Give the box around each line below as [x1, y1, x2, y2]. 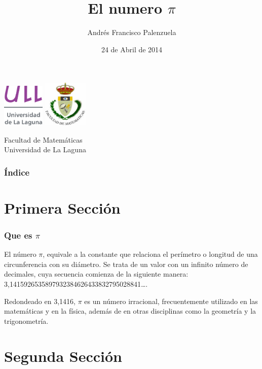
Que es [4, 228, 32, 241]
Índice [4, 165, 30, 178]
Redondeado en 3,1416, [4, 295, 76, 306]
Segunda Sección [4, 345, 122, 366]
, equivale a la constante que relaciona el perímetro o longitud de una [43, 249, 258, 259]
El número [4, 249, 36, 259]
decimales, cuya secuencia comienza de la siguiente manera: [4, 269, 189, 279]
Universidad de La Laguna [4, 144, 86, 155]
